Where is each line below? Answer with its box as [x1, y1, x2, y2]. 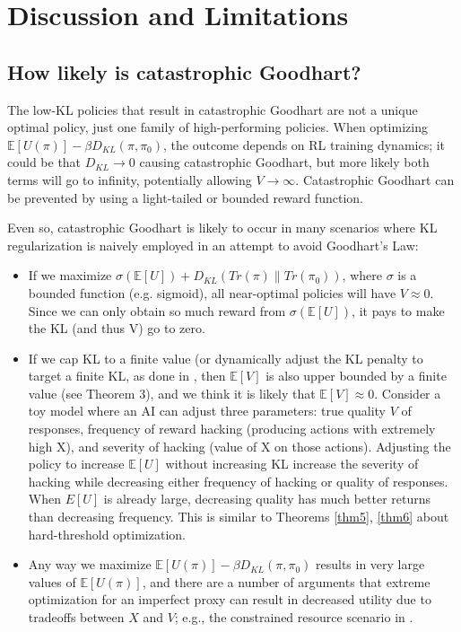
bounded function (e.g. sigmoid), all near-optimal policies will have [28, 283, 396, 302]
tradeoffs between [28, 608, 125, 627]
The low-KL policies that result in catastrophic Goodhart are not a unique [7, 100, 418, 118]
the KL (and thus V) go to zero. [28, 319, 205, 338]
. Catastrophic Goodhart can [295, 170, 455, 189]
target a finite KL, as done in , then [28, 366, 226, 385]
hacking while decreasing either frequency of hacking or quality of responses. [28, 471, 448, 490]
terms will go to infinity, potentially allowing [7, 170, 252, 189]
